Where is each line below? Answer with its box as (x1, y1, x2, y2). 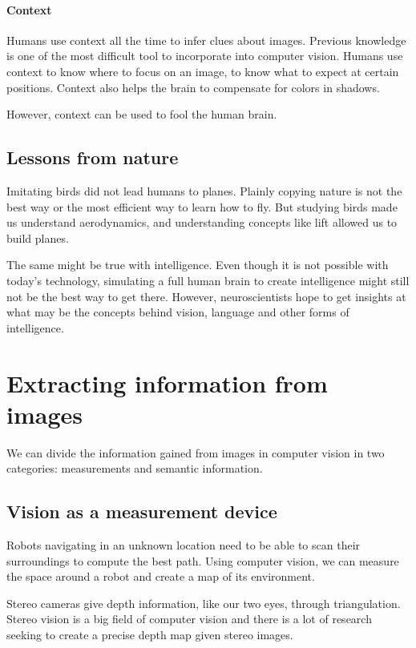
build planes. (6, 229, 69, 246)
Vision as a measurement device (6, 499, 277, 524)
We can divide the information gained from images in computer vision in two (6, 444, 385, 461)
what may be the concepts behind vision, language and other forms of (6, 304, 349, 320)
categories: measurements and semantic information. (6, 460, 263, 477)
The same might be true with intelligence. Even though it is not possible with (6, 256, 389, 273)
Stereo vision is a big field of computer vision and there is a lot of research (6, 610, 372, 627)
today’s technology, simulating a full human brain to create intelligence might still (6, 272, 410, 288)
